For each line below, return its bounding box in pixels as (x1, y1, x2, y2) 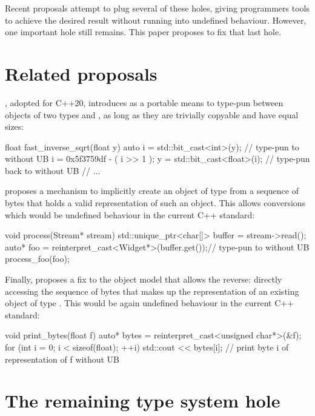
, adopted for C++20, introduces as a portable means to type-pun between (5, 96, 283, 109)
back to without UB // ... (5, 164, 101, 176)
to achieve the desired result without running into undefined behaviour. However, (5, 13, 307, 26)
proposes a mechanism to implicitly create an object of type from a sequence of (5, 184, 299, 197)
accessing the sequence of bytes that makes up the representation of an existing (5, 284, 299, 297)
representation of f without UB (5, 352, 119, 365)
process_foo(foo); (5, 252, 70, 265)
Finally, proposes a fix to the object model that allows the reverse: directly (5, 273, 282, 286)
